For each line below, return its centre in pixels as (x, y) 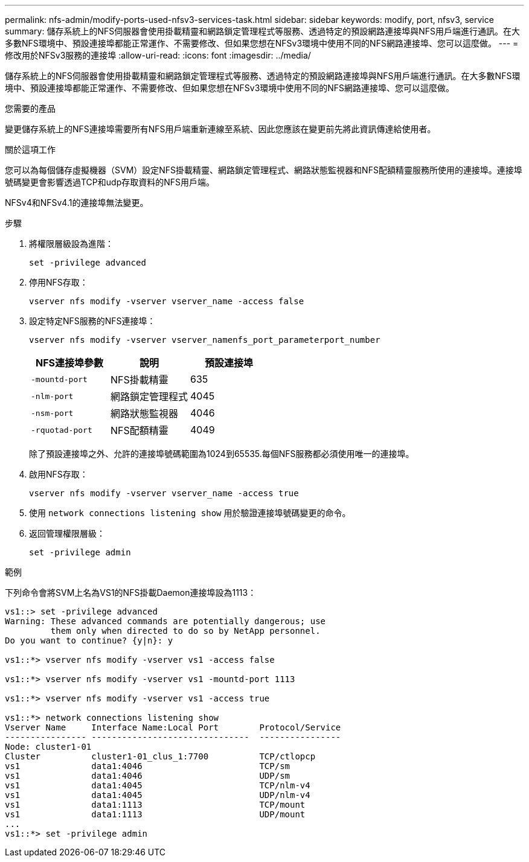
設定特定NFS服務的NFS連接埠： (92, 321)
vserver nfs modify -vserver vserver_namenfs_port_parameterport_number (205, 340)
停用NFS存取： (59, 282)
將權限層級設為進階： (71, 244)
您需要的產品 (30, 108)
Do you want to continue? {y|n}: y (89, 640)
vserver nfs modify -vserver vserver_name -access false (167, 301)
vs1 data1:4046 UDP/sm (148, 776)
